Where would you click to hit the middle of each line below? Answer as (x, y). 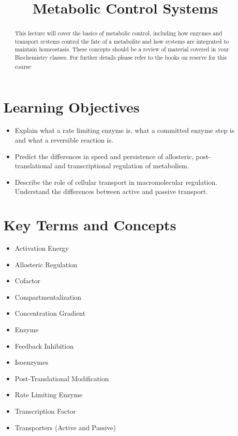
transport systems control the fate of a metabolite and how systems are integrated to (122, 41)
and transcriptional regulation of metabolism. (122, 166)
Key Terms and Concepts (90, 225)
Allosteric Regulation (46, 264)
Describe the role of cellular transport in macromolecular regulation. (116, 182)
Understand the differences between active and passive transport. (111, 191)
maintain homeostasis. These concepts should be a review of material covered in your (122, 49)
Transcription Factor (45, 411)
